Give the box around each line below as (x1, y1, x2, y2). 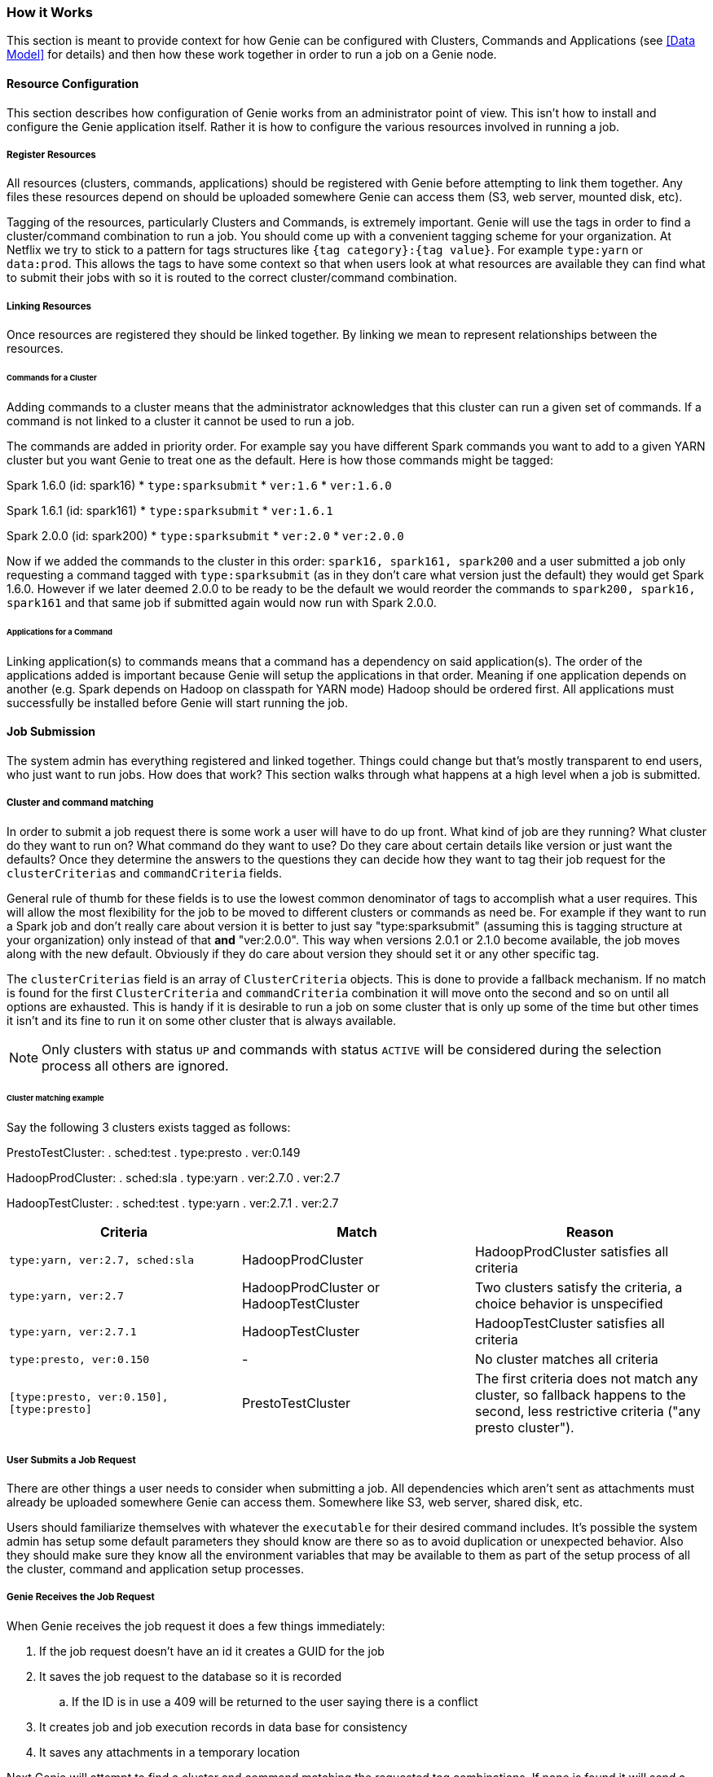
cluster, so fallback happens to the (474, 1387, 686, 1404)
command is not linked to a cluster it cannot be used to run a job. (7, 413, 355, 428)
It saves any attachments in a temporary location (39, 1744, 301, 1759)
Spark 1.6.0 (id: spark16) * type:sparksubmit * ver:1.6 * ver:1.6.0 (7, 477, 392, 492)
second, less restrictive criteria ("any (474, 1403, 701, 1420)
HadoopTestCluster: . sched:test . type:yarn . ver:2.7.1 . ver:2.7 (7, 1196, 339, 1211)
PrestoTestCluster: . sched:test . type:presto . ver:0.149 (7, 1146, 301, 1160)
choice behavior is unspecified (474, 1295, 663, 1313)
